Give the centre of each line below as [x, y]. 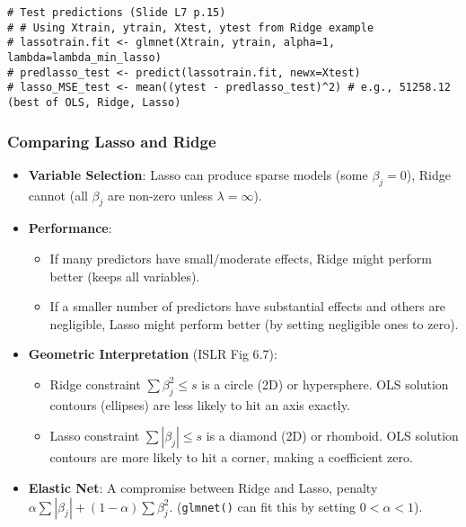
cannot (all [58, 195]
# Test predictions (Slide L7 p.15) [117, 13]
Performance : [70, 228]
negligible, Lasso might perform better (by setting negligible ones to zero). [254, 323]
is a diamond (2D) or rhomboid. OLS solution [332, 436]
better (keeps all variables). [125, 276]
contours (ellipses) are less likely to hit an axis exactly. [200, 404]
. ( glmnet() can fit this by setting [263, 506]
